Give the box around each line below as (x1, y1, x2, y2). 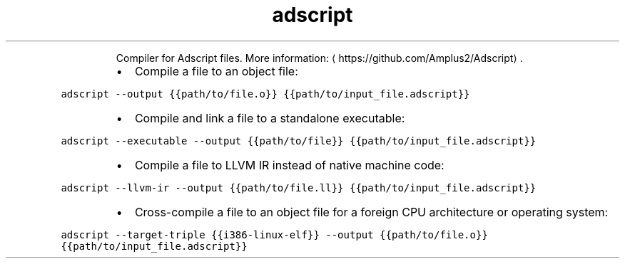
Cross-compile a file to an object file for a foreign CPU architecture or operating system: (134, 204, 609, 219)
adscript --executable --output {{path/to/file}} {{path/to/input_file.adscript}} (61, 134, 537, 147)
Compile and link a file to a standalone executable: (134, 110, 405, 125)
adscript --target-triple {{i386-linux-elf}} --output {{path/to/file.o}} (61, 228, 488, 241)
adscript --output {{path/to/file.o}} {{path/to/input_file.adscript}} (61, 88, 470, 100)
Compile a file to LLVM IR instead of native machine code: (134, 157, 444, 172)
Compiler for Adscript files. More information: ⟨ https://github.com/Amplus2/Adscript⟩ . (116, 51, 523, 64)
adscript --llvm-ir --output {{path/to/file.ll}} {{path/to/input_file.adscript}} (61, 181, 537, 194)
